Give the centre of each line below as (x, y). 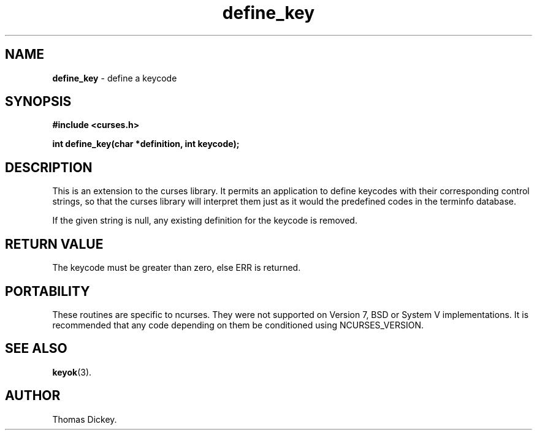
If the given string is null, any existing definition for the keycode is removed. (205, 221)
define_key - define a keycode (115, 78)
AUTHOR (33, 396)
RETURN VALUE (54, 244)
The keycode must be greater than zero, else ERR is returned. (177, 268)
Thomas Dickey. (85, 419)
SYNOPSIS (38, 102)
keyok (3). (72, 372)
